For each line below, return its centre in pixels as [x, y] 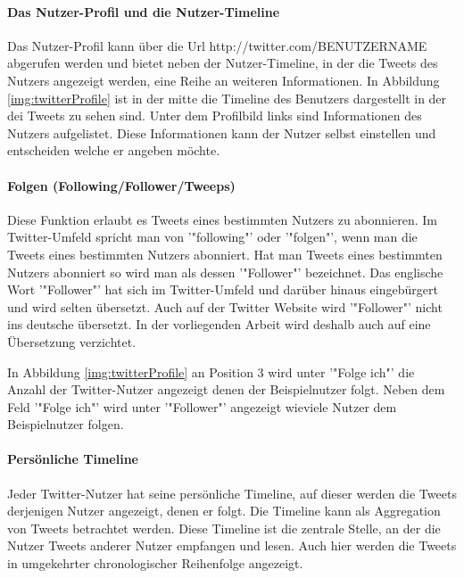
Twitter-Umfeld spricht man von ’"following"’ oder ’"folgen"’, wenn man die [212, 237]
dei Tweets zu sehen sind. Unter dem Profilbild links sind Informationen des [215, 116]
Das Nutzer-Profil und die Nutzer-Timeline [144, 11]
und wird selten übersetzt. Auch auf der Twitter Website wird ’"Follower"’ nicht [225, 306]
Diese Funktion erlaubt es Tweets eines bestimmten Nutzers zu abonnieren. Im [222, 219]
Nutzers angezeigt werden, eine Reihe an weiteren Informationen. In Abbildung [224, 80]
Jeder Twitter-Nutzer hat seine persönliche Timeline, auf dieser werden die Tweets [232, 493]
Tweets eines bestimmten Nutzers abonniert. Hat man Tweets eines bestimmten [225, 254]
